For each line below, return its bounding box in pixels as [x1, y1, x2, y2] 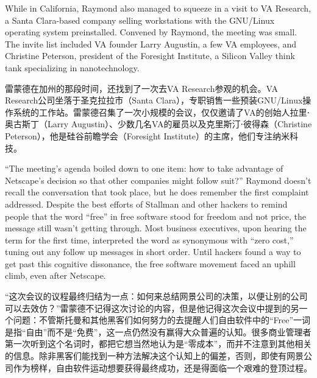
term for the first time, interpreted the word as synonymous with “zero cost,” [5, 233, 294, 246]
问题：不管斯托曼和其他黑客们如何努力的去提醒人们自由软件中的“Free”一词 [13, 313, 311, 326]
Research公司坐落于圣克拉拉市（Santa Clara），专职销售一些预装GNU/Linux [5, 94, 303, 107]
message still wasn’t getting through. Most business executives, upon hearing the [5, 222, 307, 234]
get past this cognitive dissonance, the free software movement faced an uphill [5, 257, 296, 270]
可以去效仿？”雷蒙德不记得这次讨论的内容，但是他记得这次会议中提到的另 [5, 301, 299, 314]
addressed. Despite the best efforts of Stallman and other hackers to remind [5, 197, 288, 210]
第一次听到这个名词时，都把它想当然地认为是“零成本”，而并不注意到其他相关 [5, 337, 312, 350]
